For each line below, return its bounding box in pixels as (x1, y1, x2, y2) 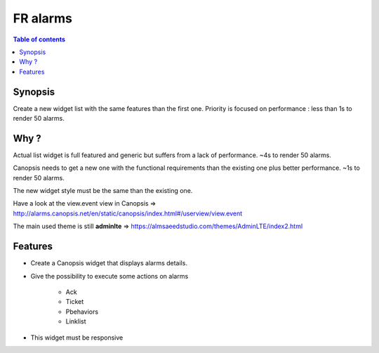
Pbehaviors (65, 307, 98, 316)
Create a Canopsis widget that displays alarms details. (30, 259, 187, 267)
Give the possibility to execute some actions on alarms (30, 272, 189, 280)
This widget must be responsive (30, 333, 124, 342)
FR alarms (13, 11, 73, 26)
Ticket (65, 298, 84, 306)
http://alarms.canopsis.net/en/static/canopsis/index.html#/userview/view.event (13, 209, 243, 218)
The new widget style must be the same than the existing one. (13, 187, 193, 195)
